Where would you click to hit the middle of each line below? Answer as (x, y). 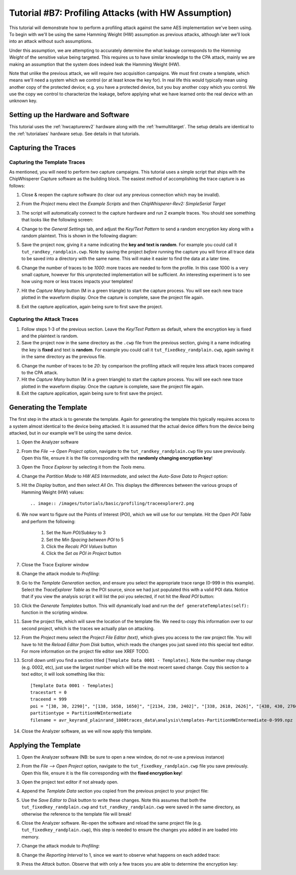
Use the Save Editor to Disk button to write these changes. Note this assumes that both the (114, 800)
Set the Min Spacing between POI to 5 (85, 540)
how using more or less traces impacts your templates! (77, 282)
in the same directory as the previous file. (64, 357)
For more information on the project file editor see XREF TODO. (86, 652)
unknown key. (23, 101)
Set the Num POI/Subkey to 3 (76, 533)
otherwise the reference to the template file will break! (76, 814)
